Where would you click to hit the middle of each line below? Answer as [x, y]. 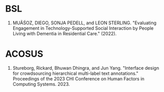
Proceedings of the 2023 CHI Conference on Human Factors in [78, 78]
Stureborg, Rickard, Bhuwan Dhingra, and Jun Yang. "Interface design [86, 68]
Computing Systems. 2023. [41, 84]
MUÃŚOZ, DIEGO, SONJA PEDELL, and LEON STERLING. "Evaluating [84, 23]
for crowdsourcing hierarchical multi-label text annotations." [75, 73]
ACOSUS [24, 54]
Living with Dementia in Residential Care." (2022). [64, 33]
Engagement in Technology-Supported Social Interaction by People [83, 28]
